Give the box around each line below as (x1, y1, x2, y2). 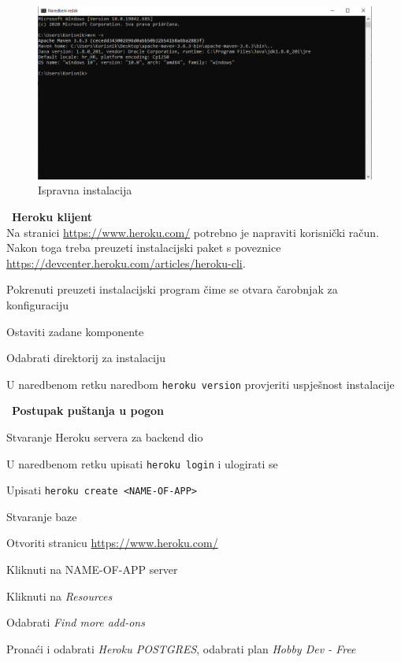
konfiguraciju (6, 296, 69, 313)
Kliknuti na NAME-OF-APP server (6, 561, 178, 578)
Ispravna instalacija (38, 182, 132, 198)
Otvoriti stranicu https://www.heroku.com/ (6, 534, 218, 551)
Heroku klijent (12, 208, 92, 224)
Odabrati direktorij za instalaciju (6, 349, 166, 366)
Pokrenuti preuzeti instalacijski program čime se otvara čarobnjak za (6, 281, 338, 298)
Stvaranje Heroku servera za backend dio (6, 428, 203, 445)
